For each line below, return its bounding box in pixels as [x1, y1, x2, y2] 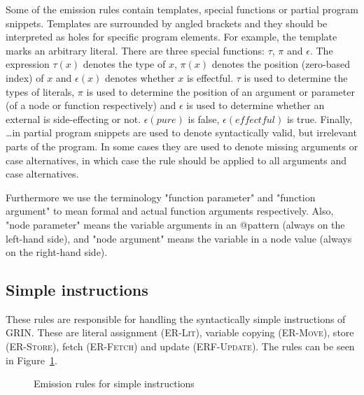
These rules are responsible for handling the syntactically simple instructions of [6, 311, 346, 326]
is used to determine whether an [186, 98, 325, 113]
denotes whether [104, 70, 175, 85]
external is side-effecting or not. [6, 111, 141, 126]
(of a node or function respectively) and [6, 98, 176, 113]
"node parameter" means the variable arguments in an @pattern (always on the [6, 217, 345, 231]
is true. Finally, [286, 111, 353, 126]
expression [6, 57, 50, 71]
